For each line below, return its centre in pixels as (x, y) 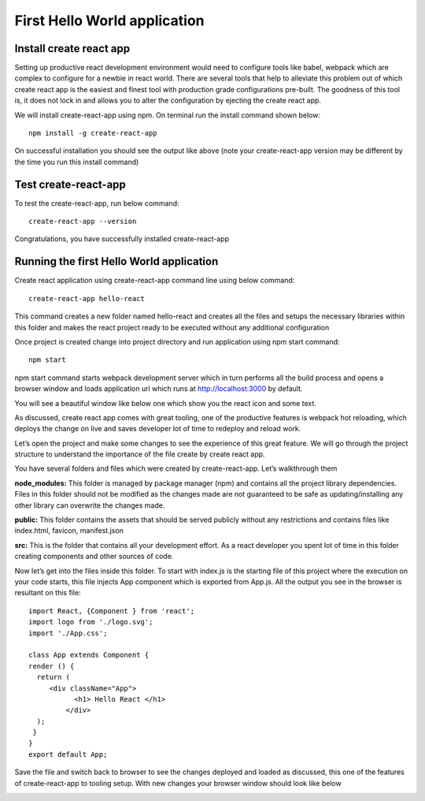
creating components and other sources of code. (94, 557)
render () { (52, 666)
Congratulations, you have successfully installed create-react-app (122, 239)
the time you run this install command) (77, 162)
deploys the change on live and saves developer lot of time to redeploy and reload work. (158, 429)
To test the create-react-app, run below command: (97, 203)
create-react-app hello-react (87, 298)
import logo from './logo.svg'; (91, 622)
